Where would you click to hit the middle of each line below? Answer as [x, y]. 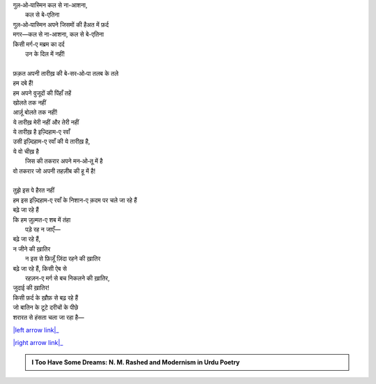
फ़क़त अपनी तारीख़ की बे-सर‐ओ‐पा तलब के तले [65, 73]
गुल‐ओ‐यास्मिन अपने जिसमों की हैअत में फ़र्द [61, 24]
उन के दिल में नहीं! [45, 54]
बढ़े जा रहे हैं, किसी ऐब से [40, 268]
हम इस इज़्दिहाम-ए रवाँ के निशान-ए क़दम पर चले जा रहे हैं [75, 200]
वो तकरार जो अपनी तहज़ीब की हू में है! [54, 171]
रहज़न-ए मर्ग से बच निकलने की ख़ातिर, [68, 278]
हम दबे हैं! [23, 83]
